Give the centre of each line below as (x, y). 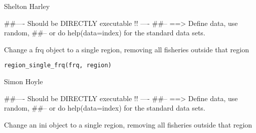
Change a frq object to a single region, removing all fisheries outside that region (126, 49)
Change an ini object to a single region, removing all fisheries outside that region (128, 124)
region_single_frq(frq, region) (58, 66)
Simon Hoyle (24, 81)
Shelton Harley (27, 6)
